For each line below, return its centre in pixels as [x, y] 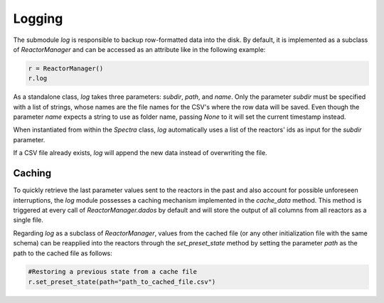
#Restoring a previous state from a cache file [112, 272]
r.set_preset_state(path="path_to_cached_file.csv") [122, 282]
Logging [38, 18]
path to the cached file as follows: [63, 253]
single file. [28, 220]
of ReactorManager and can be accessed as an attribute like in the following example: [139, 49]
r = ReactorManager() [66, 68]
